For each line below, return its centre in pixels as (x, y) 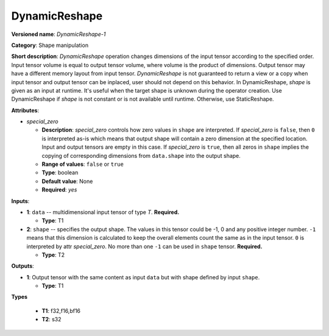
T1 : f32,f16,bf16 (61, 310)
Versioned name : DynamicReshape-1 (58, 34)
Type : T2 (53, 255)
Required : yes (59, 190)
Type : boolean (60, 173)
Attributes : (25, 110)
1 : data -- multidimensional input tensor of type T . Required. (103, 212)
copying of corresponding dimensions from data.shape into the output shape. (141, 155)
